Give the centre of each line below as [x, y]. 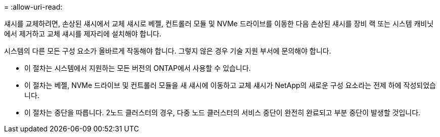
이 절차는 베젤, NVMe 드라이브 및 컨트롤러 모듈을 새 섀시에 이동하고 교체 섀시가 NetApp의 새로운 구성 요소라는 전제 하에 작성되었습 [230, 85]
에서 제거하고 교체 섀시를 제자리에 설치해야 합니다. [83, 34]
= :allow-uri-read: [33, 7]
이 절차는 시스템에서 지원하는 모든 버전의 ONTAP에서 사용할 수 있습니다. [138, 68]
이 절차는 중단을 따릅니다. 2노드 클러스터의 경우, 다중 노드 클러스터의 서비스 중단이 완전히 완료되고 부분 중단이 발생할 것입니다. [223, 112]
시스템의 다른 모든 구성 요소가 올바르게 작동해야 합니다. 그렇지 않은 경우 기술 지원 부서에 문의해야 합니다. [168, 51]
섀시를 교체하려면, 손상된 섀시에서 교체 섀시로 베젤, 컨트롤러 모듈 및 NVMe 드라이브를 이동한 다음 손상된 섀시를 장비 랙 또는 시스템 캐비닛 [219, 24]
